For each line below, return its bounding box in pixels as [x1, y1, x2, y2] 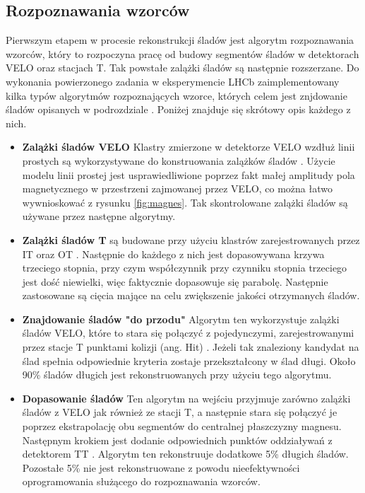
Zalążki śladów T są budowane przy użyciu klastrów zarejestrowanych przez [22, 232, 360, 247]
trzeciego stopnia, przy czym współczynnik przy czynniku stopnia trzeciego [22, 260, 347, 275]
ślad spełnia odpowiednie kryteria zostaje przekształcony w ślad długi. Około [22, 353, 356, 368]
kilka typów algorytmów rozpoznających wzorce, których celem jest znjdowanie [6, 88, 347, 103]
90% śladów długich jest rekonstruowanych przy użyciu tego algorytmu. [22, 367, 332, 382]
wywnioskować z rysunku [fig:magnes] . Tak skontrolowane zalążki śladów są [22, 195, 348, 209]
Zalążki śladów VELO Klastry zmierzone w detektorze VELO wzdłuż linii [22, 139, 355, 154]
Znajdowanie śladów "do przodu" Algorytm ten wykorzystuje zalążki [22, 311, 340, 326]
